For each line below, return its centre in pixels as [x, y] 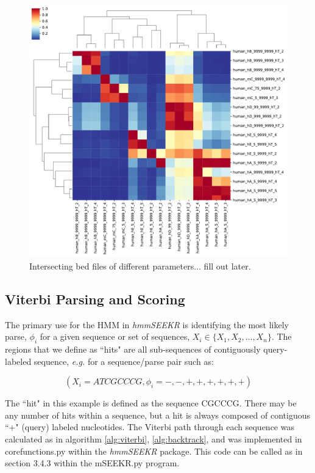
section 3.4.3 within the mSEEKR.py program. [92, 463]
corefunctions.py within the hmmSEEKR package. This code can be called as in [154, 451]
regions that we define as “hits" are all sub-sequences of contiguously [133, 349]
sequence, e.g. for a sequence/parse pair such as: [124, 361]
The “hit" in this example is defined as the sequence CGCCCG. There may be [151, 403]
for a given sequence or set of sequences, [115, 336]
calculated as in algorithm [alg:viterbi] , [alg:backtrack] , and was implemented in [154, 438]
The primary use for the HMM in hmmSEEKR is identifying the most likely [147, 324]
